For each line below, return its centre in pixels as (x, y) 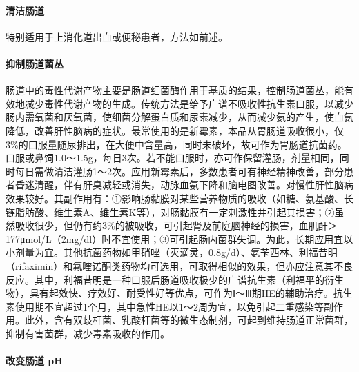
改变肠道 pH (34, 361)
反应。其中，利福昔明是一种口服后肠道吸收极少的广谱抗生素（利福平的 (165, 279)
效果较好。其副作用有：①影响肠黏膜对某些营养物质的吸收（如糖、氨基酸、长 (179, 198)
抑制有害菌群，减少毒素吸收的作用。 (88, 333)
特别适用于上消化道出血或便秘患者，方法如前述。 (117, 36)
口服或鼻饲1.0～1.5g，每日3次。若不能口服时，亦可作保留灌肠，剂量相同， (173, 158)
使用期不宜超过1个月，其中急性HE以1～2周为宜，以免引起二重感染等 (169, 306)
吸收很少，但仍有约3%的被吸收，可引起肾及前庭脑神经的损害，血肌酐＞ (176, 225)
